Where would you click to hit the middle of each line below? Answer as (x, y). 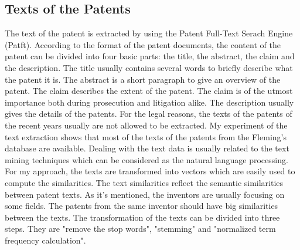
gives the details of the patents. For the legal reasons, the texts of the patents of (149, 114)
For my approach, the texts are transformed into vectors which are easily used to (150, 171)
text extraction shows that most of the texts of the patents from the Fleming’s (146, 136)
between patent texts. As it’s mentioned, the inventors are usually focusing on (145, 194)
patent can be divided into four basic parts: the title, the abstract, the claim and (150, 56)
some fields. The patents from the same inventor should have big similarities (142, 206)
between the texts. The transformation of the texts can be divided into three (142, 217)
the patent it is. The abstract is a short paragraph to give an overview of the (143, 79)
